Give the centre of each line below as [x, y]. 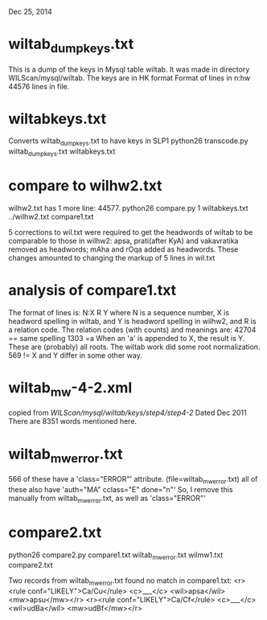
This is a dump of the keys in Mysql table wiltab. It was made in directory [129, 69]
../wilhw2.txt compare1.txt [51, 217]
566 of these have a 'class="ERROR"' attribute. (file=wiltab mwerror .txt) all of [133, 480]
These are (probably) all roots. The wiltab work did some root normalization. [134, 347]
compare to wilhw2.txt [85, 186]
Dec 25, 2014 [30, 12]
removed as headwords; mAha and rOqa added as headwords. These [123, 249]
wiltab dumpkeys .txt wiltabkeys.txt [62, 152]
